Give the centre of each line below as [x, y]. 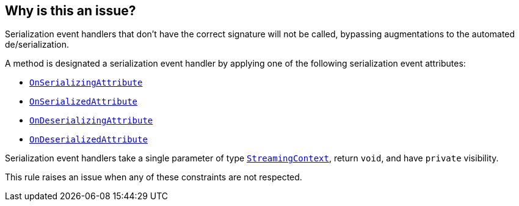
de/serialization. [37, 45]
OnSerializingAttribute [86, 83]
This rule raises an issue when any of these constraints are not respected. [154, 177]
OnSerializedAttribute [84, 102]
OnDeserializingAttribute [91, 121]
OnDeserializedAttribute [89, 140]
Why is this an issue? [71, 11]
